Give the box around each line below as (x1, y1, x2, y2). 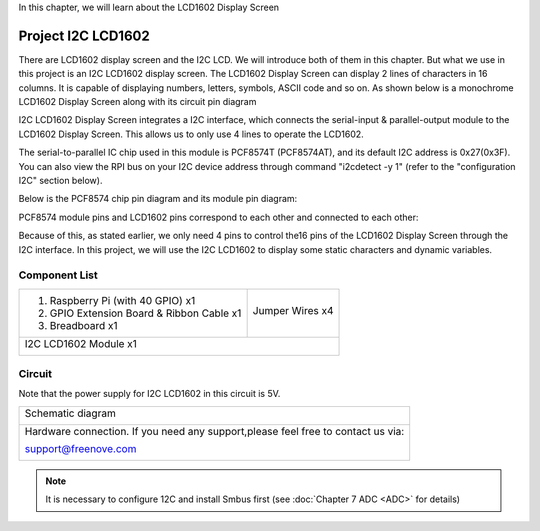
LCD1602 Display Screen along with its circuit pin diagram (18, 96, 257, 108)
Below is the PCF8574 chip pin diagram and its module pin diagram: (18, 193, 298, 205)
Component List (18, 268, 99, 282)
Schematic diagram (24, 406, 117, 420)
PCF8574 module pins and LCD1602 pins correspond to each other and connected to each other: (18, 211, 419, 223)
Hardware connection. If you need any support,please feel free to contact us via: (24, 424, 405, 438)
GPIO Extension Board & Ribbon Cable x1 (49, 306, 242, 320)
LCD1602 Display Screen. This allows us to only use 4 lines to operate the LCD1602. (18, 128, 364, 140)
